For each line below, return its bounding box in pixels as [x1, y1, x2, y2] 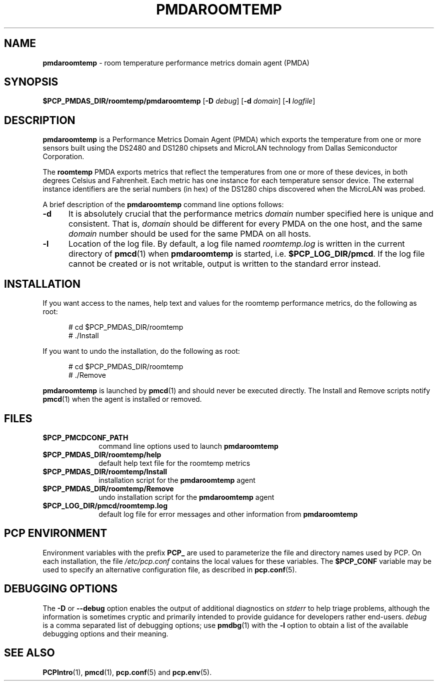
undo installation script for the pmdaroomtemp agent [98, 492, 274, 501]
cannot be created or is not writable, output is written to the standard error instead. [68, 259, 381, 269]
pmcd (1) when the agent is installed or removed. [42, 395, 202, 404]
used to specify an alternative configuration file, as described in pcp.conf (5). [42, 565, 297, 574]
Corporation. [42, 152, 84, 161]
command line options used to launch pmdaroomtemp [98, 441, 278, 450]
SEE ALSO [4, 646, 55, 659]
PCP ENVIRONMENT [4, 527, 107, 540]
